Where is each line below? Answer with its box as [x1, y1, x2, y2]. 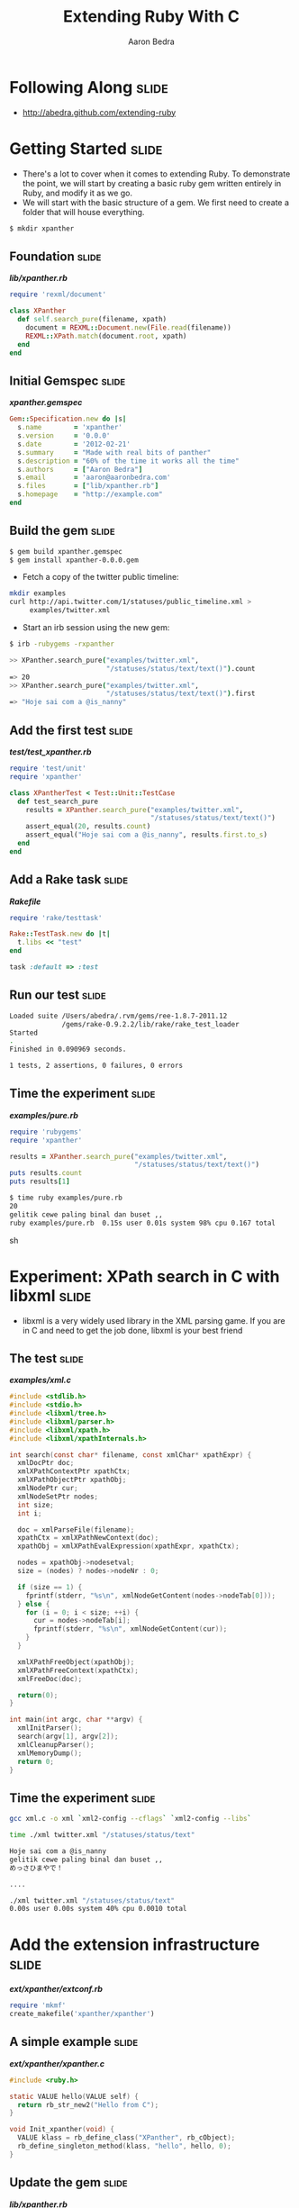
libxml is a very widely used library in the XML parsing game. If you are [22, 1315, 285, 1326]
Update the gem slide [9, 2175, 128, 2190]
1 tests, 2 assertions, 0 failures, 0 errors [9, 1061, 183, 1071]
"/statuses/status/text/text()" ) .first [105, 689, 256, 699]
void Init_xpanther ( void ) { [9, 2125, 115, 2134]
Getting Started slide [9, 138, 163, 158]
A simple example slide [9, 2034, 139, 2050]
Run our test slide [9, 988, 106, 1003]
